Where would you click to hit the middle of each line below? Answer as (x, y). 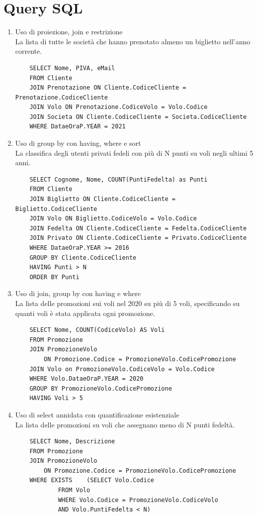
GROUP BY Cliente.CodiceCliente (83, 258)
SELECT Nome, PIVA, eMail (72, 68)
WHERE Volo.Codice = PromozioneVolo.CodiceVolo (138, 500)
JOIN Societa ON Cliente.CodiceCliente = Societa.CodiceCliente (138, 117)
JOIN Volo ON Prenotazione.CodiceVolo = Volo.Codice (119, 107)
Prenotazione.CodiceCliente (61, 97)
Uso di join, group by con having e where (78, 293)
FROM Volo (74, 490)
